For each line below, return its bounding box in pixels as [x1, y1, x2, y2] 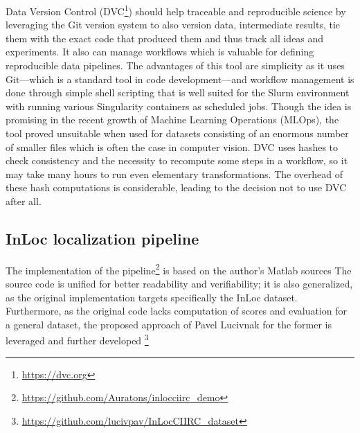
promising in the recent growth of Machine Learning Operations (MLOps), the [6, 112, 339, 127]
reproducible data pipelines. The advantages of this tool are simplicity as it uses [6, 58, 345, 73]
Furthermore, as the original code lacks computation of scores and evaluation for [6, 303, 348, 318]
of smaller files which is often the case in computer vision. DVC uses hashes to [6, 139, 339, 154]
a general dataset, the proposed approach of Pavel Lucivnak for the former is [6, 317, 332, 331]
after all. [6, 193, 42, 208]
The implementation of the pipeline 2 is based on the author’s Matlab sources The [6, 260, 352, 277]
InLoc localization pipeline [6, 227, 199, 249]
